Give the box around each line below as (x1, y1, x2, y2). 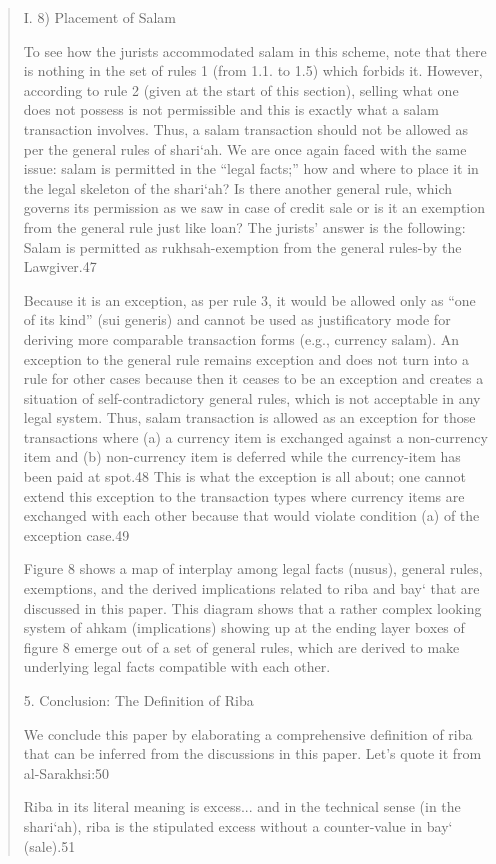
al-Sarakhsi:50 (23, 762, 110, 783)
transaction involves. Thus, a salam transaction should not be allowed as (23, 118, 469, 139)
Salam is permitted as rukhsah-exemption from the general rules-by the (23, 236, 462, 257)
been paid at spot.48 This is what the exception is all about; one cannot (23, 466, 466, 487)
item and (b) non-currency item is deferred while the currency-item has (23, 446, 461, 467)
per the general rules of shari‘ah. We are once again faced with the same (23, 138, 467, 159)
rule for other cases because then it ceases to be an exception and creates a (23, 368, 484, 389)
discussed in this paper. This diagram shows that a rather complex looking (23, 597, 482, 618)
